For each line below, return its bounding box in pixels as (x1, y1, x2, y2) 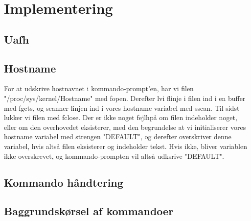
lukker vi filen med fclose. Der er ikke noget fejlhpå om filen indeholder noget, (4, 112, 237, 123)
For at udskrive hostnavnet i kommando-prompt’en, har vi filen (4, 83, 194, 94)
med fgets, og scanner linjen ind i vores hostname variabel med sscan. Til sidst (4, 102, 240, 113)
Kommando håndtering (4, 174, 123, 190)
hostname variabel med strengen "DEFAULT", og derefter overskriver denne (4, 131, 231, 142)
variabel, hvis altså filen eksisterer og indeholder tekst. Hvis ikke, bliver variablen (4, 141, 247, 151)
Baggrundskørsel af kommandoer (4, 203, 174, 219)
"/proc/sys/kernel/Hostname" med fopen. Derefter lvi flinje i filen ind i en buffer (4, 93, 246, 103)
